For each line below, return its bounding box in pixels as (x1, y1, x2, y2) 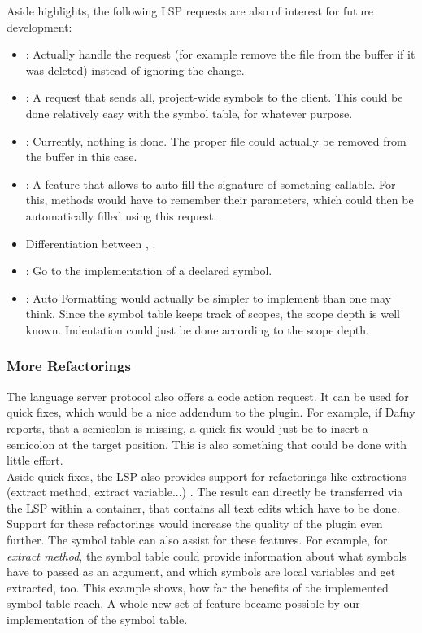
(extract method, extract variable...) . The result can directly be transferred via (7, 483, 403, 500)
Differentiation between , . (25, 234, 156, 251)
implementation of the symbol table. (7, 611, 188, 628)
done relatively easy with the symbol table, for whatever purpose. (25, 104, 353, 121)
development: (7, 18, 72, 35)
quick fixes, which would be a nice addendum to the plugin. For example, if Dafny (7, 404, 415, 421)
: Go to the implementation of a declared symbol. (25, 262, 272, 279)
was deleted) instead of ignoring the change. (25, 61, 245, 78)
